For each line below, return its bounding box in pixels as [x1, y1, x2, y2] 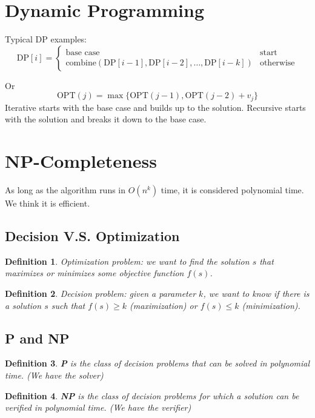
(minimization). [242, 299, 300, 311]
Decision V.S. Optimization [5, 227, 180, 245]
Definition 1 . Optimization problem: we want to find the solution [5, 254, 250, 267]
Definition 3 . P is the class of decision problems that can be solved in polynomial [5, 357, 310, 370]
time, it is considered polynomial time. [161, 184, 304, 196]
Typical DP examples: [5, 33, 87, 45]
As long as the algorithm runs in [5, 184, 126, 196]
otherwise [259, 58, 295, 67]
